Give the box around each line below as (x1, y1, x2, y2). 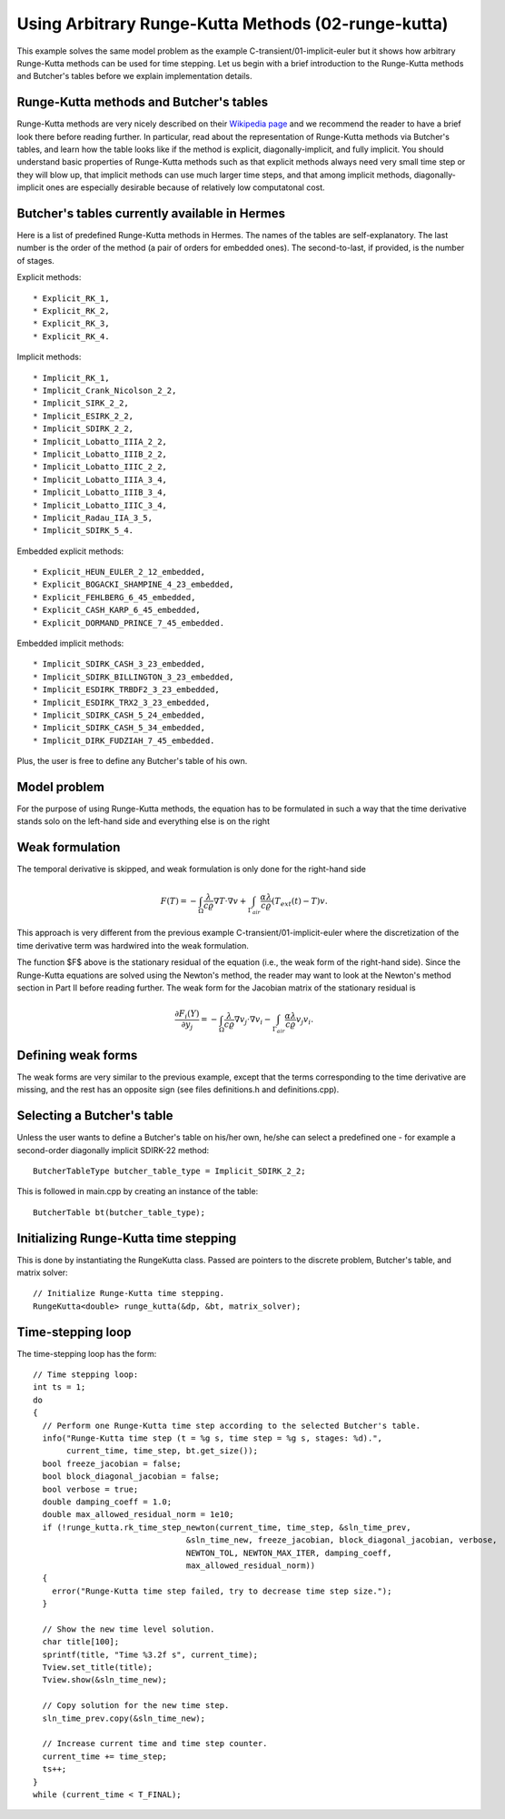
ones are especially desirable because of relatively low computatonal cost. (45, 182, 326, 193)
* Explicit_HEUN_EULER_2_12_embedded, (33, 567, 206, 578)
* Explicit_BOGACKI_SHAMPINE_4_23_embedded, (33, 579, 235, 590)
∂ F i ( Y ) (174, 1009, 200, 1020)
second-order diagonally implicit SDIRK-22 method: (16, 1144, 210, 1155)
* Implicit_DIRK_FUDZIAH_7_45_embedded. (33, 735, 215, 746)
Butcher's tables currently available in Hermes (16, 206, 286, 221)
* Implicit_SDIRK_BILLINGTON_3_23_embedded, (33, 671, 235, 682)
